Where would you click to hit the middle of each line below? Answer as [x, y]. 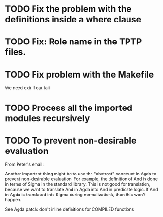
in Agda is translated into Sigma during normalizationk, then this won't [75, 195]
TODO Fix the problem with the [68, 9]
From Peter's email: [25, 164]
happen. [13, 200]
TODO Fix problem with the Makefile [80, 75]
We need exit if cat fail [27, 88]
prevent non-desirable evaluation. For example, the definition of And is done [81, 179]
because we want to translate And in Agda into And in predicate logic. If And [81, 190]
